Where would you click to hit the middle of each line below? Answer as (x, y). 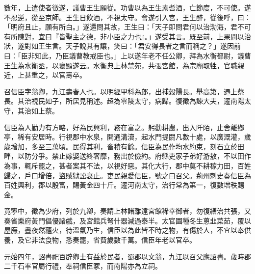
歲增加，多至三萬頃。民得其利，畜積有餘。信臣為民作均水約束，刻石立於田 (124, 146)
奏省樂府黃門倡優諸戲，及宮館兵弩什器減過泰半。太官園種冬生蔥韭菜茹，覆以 (127, 220)
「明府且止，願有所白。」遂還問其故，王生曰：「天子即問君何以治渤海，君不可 (127, 27)
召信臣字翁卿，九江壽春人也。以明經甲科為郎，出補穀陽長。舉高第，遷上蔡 (124, 91)
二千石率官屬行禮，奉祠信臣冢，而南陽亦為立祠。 (83, 266)
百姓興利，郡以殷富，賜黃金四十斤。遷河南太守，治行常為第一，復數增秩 (121, 185)
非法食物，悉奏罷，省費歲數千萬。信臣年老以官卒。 (114, 240)
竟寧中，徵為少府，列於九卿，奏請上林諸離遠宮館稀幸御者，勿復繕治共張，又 (127, 211)
